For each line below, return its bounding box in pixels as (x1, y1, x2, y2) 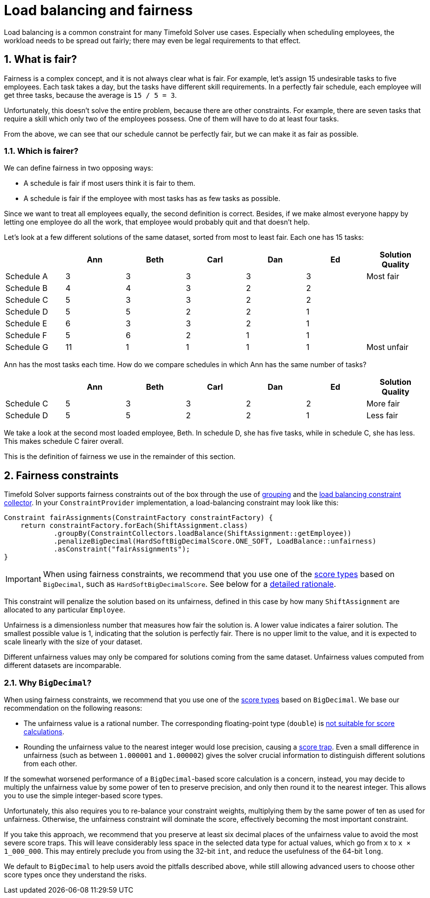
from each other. (24, 759, 78, 768)
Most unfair (366, 342, 409, 352)
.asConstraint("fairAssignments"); (54, 545, 190, 553)
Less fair (366, 410, 398, 421)
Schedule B (5, 283, 48, 293)
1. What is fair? (4, 53, 77, 66)
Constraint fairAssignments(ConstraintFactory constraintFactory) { (4, 514, 273, 522)
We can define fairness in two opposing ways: (4, 164, 153, 173)
